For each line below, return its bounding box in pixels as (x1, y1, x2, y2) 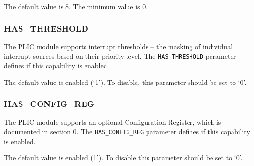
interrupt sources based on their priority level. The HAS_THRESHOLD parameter (4, 51, 236, 61)
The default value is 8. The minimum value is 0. (4, 1, 148, 11)
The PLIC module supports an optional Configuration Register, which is (4, 117, 221, 127)
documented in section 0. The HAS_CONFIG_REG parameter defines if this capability (4, 126, 250, 137)
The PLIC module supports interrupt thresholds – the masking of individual (4, 41, 233, 51)
